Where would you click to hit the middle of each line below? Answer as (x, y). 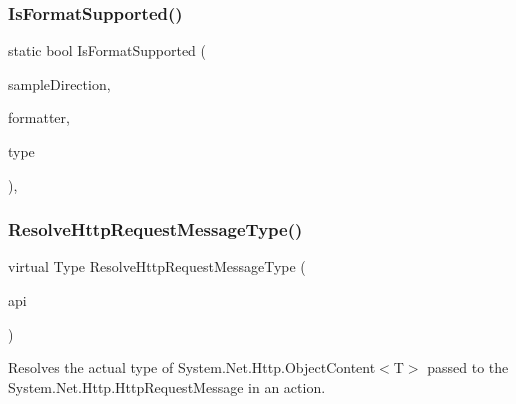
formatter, (39, 117)
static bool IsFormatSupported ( (107, 50)
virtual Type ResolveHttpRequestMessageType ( (157, 266)
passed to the (468, 367)
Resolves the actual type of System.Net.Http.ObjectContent (192, 367)
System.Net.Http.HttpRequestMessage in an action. (167, 386)
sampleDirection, (59, 83)
